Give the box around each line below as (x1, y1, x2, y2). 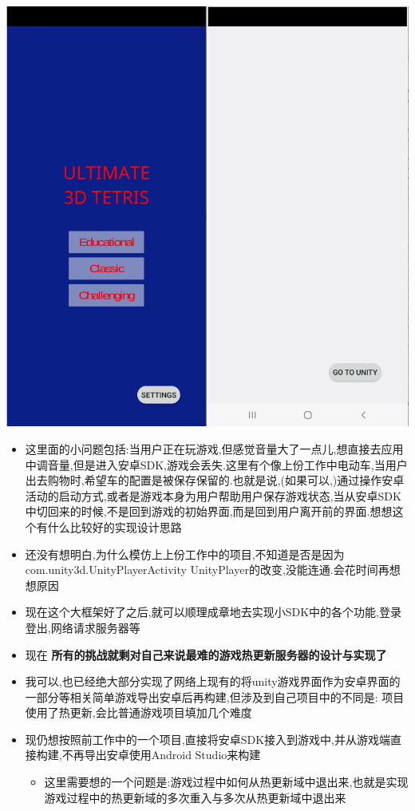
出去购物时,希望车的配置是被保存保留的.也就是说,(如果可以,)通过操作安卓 (25, 472, 405, 489)
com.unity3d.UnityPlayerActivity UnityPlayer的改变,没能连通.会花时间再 (25, 561, 389, 578)
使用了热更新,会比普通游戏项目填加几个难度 (25, 704, 252, 721)
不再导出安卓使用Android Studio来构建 (61, 746, 261, 763)
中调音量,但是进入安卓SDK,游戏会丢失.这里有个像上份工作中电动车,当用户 (25, 456, 408, 473)
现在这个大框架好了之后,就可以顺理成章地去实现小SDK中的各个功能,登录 (25, 603, 401, 620)
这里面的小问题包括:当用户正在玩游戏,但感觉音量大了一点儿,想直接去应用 (25, 440, 404, 457)
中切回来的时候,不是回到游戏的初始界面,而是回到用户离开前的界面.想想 (25, 503, 393, 520)
